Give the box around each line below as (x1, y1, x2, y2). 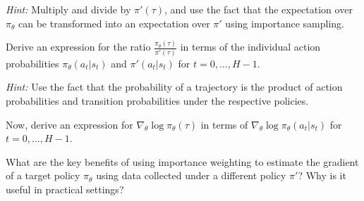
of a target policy (6, 168, 80, 183)
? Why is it (298, 168, 346, 183)
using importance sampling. (225, 15, 344, 30)
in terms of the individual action (180, 39, 321, 54)
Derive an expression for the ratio (6, 39, 151, 54)
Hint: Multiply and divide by (6, 2, 131, 16)
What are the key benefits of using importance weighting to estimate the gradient (6, 154, 359, 169)
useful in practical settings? (6, 182, 124, 197)
